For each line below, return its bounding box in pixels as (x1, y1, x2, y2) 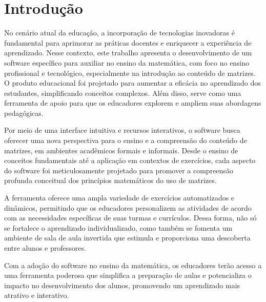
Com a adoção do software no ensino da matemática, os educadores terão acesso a (4, 259, 262, 270)
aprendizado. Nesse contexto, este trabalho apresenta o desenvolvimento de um (4, 47, 252, 58)
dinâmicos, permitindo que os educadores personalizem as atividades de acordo (4, 202, 252, 213)
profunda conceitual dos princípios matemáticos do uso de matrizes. (4, 175, 217, 186)
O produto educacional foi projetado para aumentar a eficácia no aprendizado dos (4, 77, 261, 88)
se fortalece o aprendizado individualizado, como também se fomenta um (4, 222, 233, 233)
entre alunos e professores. (4, 243, 86, 253)
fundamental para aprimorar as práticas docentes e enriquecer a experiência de (4, 37, 252, 48)
